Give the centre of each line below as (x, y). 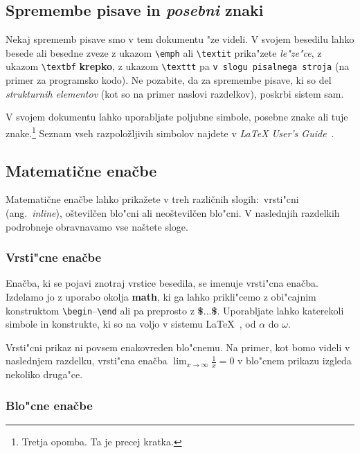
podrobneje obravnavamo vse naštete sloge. (97, 226)
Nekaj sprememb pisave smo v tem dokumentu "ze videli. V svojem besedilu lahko (180, 39)
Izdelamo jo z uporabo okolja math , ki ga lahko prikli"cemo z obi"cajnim (161, 296)
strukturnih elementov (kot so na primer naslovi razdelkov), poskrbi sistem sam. (175, 93)
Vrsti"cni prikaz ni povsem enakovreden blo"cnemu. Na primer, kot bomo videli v (178, 347)
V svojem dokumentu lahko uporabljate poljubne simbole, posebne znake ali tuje (177, 117)
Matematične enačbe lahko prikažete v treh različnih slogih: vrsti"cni (152, 199)
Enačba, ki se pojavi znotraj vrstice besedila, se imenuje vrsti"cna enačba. (162, 283)
